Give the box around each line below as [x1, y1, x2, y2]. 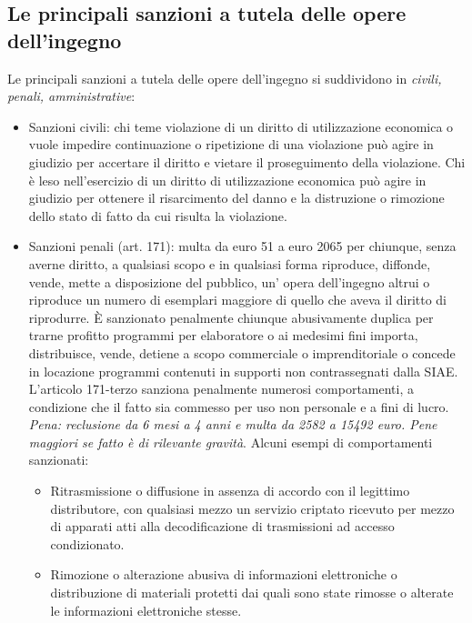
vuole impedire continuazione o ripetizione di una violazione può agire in [28, 135, 434, 154]
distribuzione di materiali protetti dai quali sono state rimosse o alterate [50, 583, 454, 602]
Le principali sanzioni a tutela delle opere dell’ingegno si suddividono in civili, [7, 68, 442, 87]
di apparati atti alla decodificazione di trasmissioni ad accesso [50, 517, 395, 536]
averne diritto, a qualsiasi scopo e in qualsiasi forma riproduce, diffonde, [28, 254, 431, 273]
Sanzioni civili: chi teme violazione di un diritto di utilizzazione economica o [28, 116, 454, 136]
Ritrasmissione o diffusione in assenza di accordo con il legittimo [50, 481, 410, 500]
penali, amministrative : [7, 86, 136, 106]
